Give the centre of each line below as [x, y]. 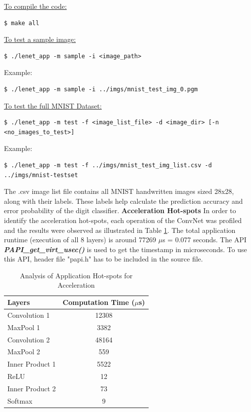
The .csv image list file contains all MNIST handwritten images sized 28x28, [119, 191]
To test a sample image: [40, 39]
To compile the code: [35, 6]
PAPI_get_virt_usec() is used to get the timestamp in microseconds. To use [125, 249]
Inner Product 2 [32, 388]
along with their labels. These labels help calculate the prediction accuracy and [124, 201]
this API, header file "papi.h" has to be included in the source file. [104, 259]
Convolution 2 [29, 339]
